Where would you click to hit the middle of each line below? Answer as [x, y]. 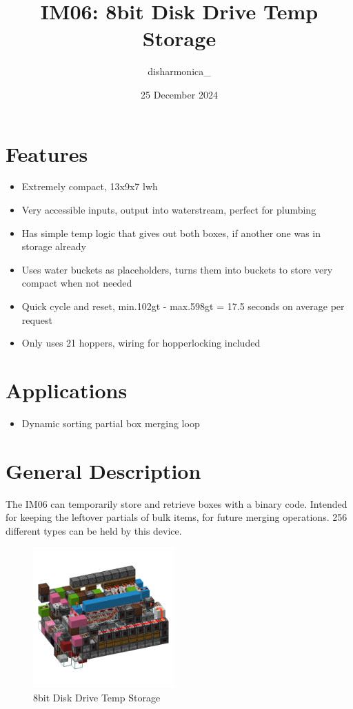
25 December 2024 [179, 94]
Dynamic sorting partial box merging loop [111, 423]
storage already [54, 246]
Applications [67, 390]
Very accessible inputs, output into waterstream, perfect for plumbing [169, 210]
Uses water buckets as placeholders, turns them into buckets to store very [177, 269]
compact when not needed [77, 283]
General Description [103, 470]
